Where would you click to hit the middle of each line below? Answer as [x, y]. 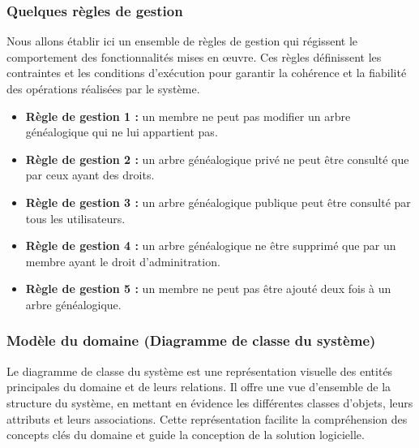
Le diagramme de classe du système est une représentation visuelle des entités [200, 370]
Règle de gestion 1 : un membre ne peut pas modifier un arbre [188, 116]
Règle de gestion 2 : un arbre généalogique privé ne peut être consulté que [217, 159]
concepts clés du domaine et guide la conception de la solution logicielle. [186, 435]
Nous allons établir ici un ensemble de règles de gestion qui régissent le [182, 41]
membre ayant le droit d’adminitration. [123, 261]
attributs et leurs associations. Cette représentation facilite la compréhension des [207, 418]
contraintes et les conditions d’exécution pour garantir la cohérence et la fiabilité [207, 73]
